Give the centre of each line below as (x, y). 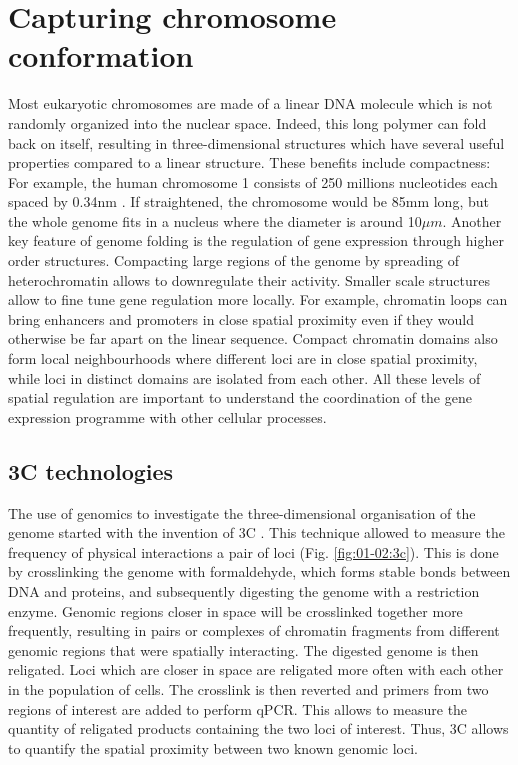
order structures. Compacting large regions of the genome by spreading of (233, 260)
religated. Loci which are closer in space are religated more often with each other (256, 669)
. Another (472, 220)
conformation (101, 55)
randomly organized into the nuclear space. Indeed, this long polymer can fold (247, 122)
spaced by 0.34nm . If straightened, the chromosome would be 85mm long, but (248, 201)
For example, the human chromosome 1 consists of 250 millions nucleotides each (253, 181)
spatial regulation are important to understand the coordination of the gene (240, 397)
